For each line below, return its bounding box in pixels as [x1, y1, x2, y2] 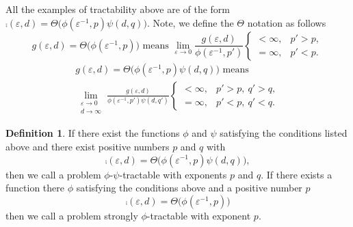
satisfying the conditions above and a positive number [76, 181, 302, 195]
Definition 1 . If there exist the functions [5, 126, 180, 140]
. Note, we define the [146, 15, 234, 29]
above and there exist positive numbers [5, 139, 170, 153]
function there [5, 181, 65, 195]
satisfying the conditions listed [220, 126, 348, 140]
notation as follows [247, 15, 326, 29]
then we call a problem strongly [5, 208, 138, 222]
